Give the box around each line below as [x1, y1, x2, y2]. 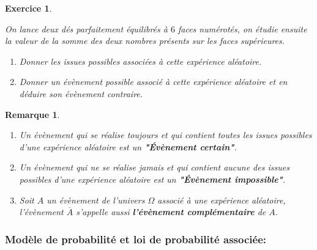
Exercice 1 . [5, 2, 52, 14]
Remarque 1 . [5, 108, 60, 120]
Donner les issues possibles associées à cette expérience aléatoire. [19, 54, 262, 67]
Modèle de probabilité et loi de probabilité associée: [5, 231, 266, 246]
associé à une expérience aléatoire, [157, 193, 286, 206]
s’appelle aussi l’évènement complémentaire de [76, 205, 266, 218]
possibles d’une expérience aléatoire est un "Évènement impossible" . [19, 172, 286, 185]
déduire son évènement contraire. [19, 87, 143, 100]
